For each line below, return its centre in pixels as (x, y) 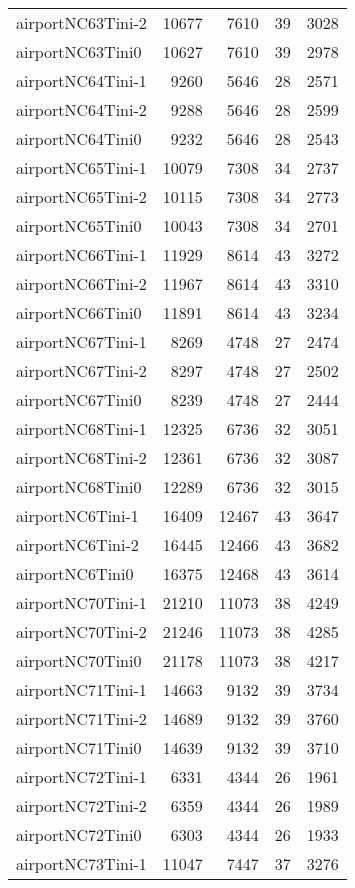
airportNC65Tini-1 (81, 167)
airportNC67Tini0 (79, 399)
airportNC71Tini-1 (81, 689)
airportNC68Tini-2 (81, 457)
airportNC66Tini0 (79, 312)
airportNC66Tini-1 (81, 254)
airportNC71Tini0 (79, 747)
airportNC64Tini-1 (81, 80)
